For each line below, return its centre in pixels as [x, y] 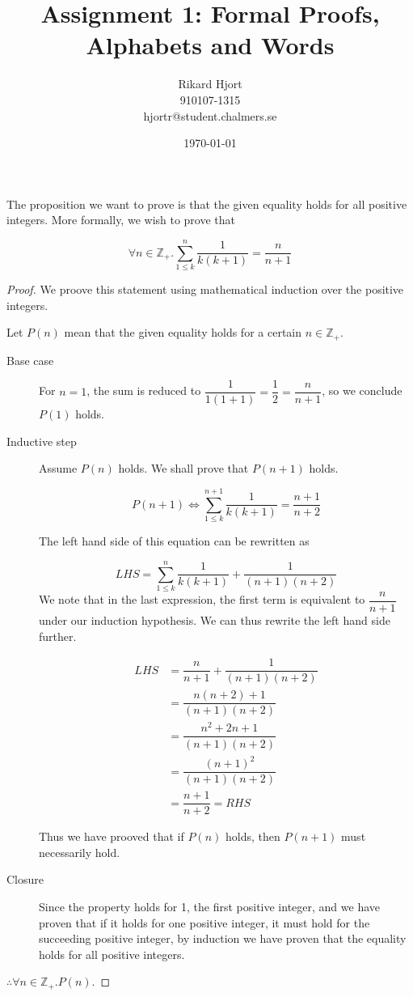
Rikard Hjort [210, 84]
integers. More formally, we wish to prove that [121, 220]
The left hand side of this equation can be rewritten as [174, 541]
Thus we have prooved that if [112, 836]
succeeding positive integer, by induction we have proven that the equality [223, 938]
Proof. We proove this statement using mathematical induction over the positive [205, 289]
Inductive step [42, 441]
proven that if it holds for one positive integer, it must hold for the [204, 922]
